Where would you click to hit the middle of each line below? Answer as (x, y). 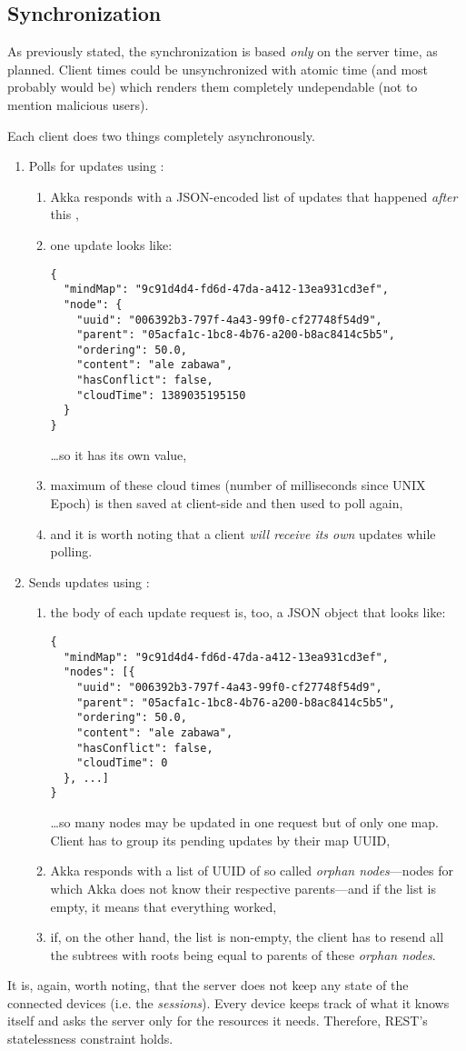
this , (64, 214)
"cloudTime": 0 (122, 763)
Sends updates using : (89, 581)
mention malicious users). (78, 104)
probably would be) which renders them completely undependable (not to (213, 87)
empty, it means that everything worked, (164, 906)
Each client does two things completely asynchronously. (161, 135)
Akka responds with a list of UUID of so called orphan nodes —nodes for (252, 871)
